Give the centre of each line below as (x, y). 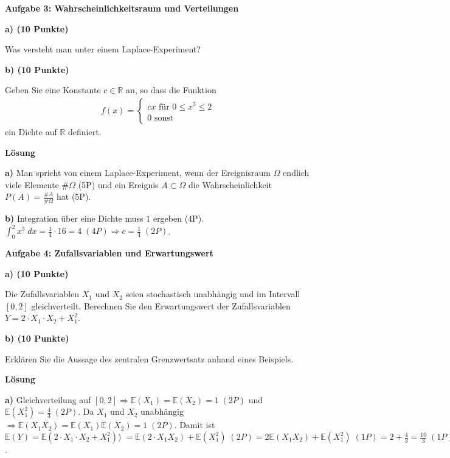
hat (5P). (74, 196)
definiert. (85, 132)
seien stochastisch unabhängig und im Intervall (213, 294)
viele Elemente (32, 184)
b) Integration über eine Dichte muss (74, 218)
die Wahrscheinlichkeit (230, 184)
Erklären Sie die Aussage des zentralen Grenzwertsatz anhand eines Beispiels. (149, 358)
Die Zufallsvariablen (42, 294)
